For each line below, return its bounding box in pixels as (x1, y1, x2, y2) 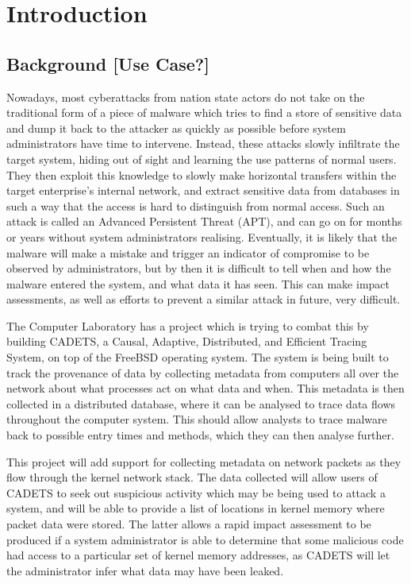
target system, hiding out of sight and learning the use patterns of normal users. (6, 150, 397, 167)
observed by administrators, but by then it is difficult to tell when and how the (6, 260, 391, 277)
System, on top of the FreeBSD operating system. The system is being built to (6, 349, 389, 365)
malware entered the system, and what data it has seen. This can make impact (6, 275, 390, 292)
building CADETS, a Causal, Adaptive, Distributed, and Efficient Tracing (6, 333, 367, 350)
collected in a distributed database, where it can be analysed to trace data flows (6, 395, 396, 412)
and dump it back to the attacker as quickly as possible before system (6, 119, 346, 136)
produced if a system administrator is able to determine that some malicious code (6, 531, 404, 547)
